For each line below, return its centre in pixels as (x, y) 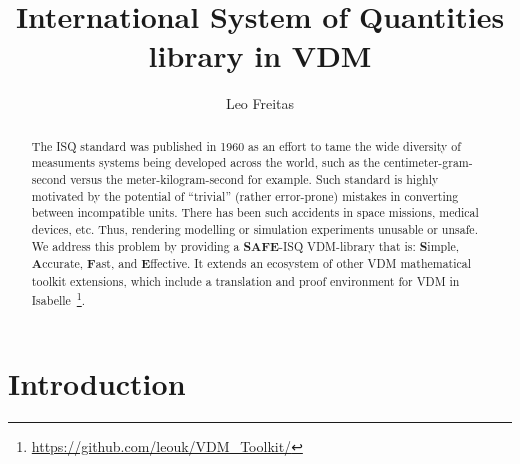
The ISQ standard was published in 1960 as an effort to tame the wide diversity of (246, 145)
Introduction (97, 383)
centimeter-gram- (428, 162)
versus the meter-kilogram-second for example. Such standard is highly (254, 179)
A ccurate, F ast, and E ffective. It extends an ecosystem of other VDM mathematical (251, 264)
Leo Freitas (260, 103)
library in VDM (260, 55)
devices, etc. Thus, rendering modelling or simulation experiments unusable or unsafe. (254, 228)
